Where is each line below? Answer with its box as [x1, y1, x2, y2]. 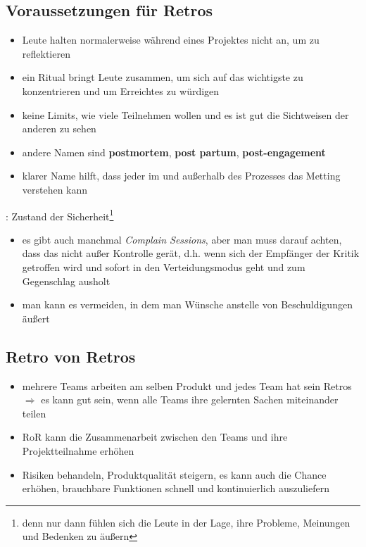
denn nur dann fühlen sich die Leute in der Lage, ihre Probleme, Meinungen [22, 515, 351, 529]
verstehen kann [22, 182, 88, 196]
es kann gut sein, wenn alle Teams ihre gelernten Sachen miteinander [41, 392, 339, 407]
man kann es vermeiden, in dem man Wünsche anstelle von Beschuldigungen [22, 297, 353, 312]
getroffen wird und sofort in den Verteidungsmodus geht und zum [22, 259, 305, 274]
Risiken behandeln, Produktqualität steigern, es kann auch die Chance [22, 467, 327, 482]
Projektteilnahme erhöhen [22, 443, 134, 458]
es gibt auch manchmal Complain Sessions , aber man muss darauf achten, [22, 232, 342, 246]
